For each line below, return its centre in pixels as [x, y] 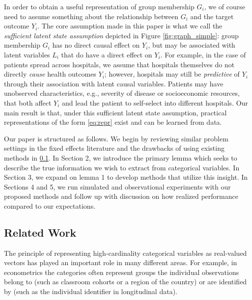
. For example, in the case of [203, 54]
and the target [212, 16]
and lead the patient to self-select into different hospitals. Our [155, 102]
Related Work [40, 232]
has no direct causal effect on [96, 45]
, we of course [225, 6]
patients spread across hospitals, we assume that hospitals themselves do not [119, 64]
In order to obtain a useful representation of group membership [99, 6]
